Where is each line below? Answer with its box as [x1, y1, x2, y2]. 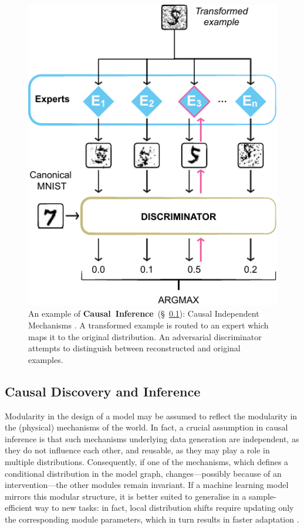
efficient [5, 501, 33, 514]
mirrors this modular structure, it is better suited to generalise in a [5, 490, 246, 502]
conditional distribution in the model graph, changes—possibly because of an [5, 467, 282, 479]
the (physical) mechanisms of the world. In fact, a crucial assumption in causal [5, 421, 288, 433]
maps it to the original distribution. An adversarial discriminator [28, 330, 262, 343]
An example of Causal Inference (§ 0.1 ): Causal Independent [28, 307, 259, 320]
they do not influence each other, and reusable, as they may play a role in [5, 444, 270, 456]
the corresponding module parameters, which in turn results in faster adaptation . [5, 513, 299, 525]
